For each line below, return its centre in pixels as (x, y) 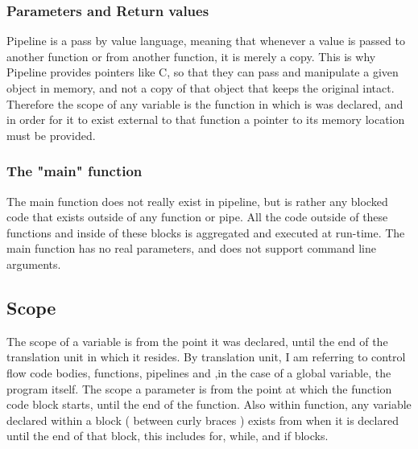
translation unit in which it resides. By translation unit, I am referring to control (206, 357)
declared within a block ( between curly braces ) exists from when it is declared (203, 420)
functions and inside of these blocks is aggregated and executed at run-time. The (206, 232)
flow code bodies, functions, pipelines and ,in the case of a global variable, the (199, 372)
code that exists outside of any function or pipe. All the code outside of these (197, 217)
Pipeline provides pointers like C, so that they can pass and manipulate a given (203, 72)
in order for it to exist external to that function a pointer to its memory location (206, 119)
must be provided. (51, 135)
